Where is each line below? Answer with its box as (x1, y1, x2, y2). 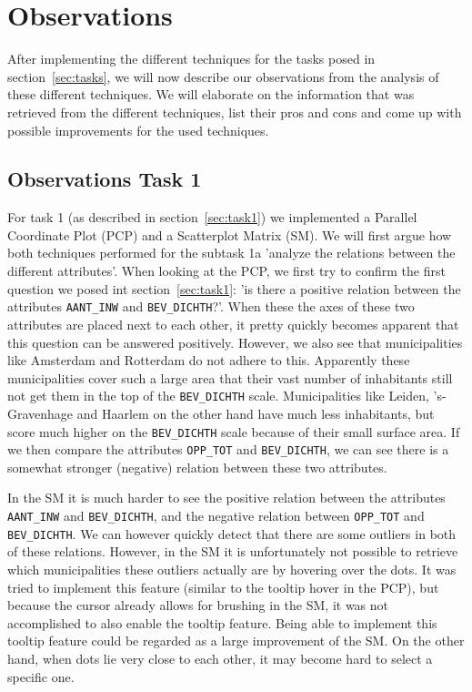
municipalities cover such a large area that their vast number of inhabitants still (7, 368, 453, 387)
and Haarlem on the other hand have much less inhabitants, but (76, 403, 435, 422)
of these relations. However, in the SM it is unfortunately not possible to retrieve (7, 542, 458, 561)
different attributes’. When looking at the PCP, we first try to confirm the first (7, 261, 446, 280)
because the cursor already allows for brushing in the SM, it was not (7, 595, 389, 615)
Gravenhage (7, 403, 74, 422)
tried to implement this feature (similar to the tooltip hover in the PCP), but (7, 577, 439, 596)
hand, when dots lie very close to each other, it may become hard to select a (7, 648, 433, 667)
